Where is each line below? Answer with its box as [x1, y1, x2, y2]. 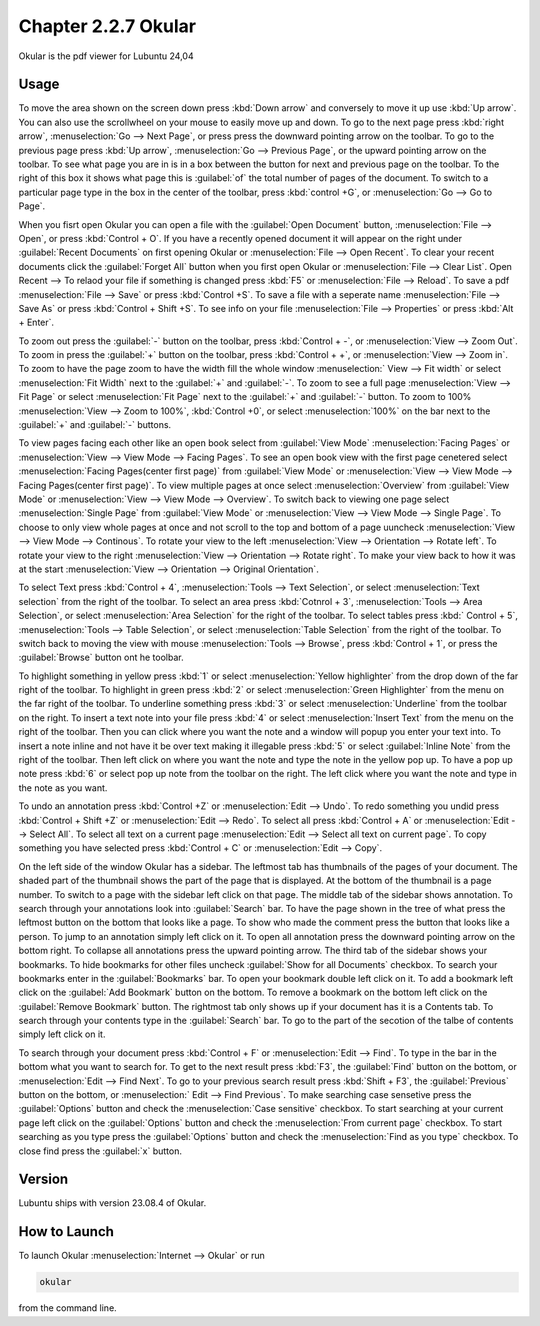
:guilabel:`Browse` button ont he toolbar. [18, 651, 184, 664]
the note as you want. [18, 781, 108, 794]
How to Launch [18, 1223, 115, 1240]
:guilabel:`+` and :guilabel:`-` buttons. [18, 419, 172, 431]
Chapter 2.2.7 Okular [18, 15, 197, 37]
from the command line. [18, 1302, 117, 1314]
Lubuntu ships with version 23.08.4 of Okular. [18, 1197, 207, 1209]
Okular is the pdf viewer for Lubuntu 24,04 [18, 50, 194, 62]
